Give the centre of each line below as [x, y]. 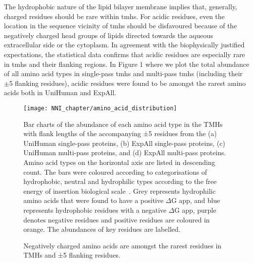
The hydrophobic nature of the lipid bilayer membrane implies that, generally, [121, 6]
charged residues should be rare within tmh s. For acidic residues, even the [114, 16]
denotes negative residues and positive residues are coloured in [117, 219]
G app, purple [195, 210]
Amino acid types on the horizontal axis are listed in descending [119, 162]
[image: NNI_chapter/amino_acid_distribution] [100, 108]
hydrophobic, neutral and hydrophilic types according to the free [120, 181]
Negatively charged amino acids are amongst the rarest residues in [123, 245]
